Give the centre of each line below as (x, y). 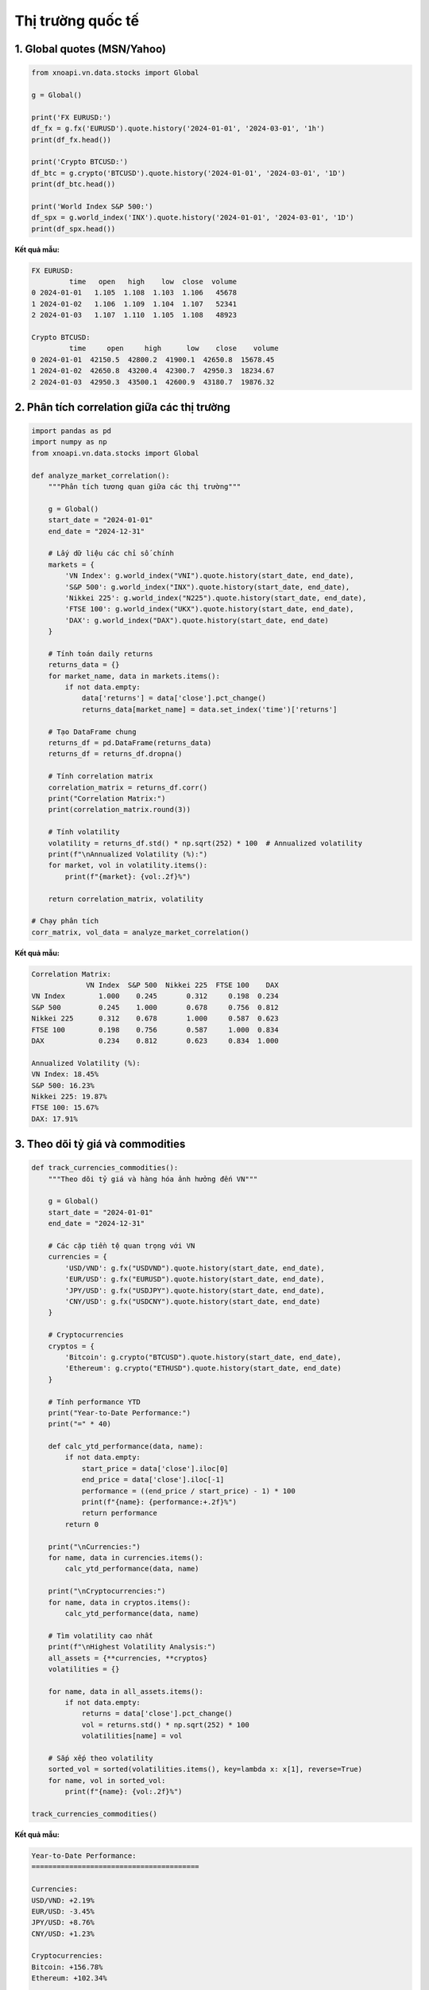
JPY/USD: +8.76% (63, 1923)
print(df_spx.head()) (73, 228)
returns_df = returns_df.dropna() (115, 754)
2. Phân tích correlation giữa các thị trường (122, 407)
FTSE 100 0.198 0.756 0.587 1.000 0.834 (155, 1030)
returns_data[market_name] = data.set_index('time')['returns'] (209, 709)
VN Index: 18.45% (65, 1074)
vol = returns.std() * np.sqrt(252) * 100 (165, 1725)
